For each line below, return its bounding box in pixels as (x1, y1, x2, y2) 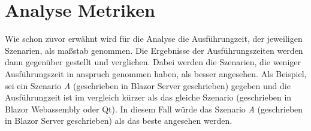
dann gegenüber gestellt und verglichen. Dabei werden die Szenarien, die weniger (5, 56, 301, 68)
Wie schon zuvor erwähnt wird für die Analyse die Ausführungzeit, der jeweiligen (5, 32, 303, 45)
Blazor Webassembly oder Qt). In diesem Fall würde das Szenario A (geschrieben (5, 102, 303, 115)
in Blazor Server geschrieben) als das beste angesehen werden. (5, 114, 233, 127)
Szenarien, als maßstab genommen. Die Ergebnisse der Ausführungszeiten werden (5, 44, 303, 56)
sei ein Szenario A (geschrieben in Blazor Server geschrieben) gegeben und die (5, 79, 291, 92)
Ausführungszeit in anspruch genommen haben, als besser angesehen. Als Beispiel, (5, 67, 307, 80)
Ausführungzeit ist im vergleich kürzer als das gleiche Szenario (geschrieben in (5, 91, 292, 103)
